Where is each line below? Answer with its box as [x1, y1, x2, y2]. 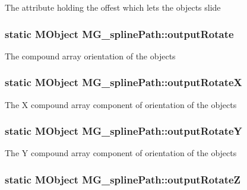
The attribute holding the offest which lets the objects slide [5, 1, 221, 13]
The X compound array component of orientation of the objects [5, 98, 237, 110]
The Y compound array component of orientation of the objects [5, 147, 237, 159]
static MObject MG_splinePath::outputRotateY [5, 123, 242, 138]
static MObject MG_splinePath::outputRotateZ [5, 172, 241, 186]
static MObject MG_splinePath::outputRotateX [5, 75, 242, 90]
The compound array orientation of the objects [5, 49, 176, 62]
